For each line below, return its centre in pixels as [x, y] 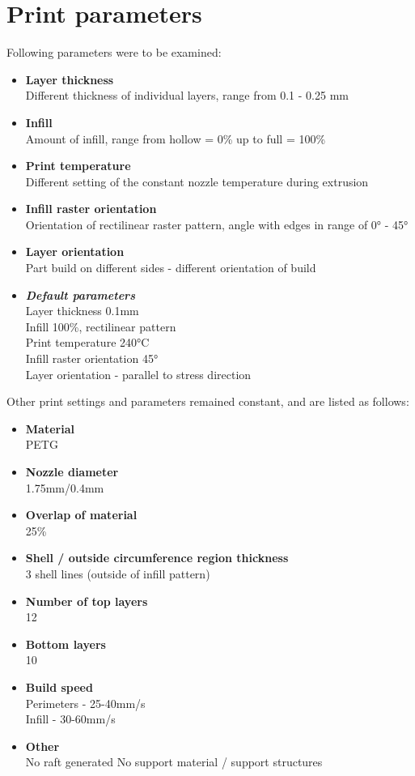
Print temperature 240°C [87, 342]
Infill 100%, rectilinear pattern [101, 326]
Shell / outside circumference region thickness [157, 558]
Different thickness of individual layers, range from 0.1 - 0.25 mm [187, 95]
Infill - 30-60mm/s [70, 719]
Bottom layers [66, 644]
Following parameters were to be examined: [114, 52]
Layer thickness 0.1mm [82, 311]
